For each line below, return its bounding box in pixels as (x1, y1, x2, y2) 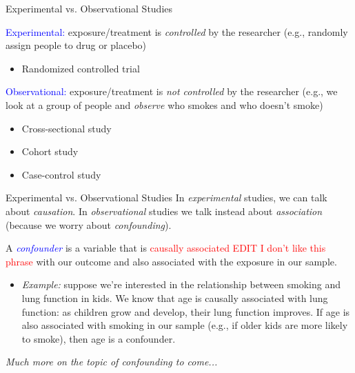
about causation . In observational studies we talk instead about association (6, 203, 323, 218)
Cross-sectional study (21, 121, 112, 135)
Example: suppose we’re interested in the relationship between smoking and (21, 277, 341, 292)
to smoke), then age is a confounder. (21, 331, 176, 345)
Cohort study (21, 144, 79, 159)
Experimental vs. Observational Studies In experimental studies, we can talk (6, 190, 327, 205)
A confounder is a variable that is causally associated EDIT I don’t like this (6, 241, 326, 255)
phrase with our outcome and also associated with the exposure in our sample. (6, 254, 337, 268)
